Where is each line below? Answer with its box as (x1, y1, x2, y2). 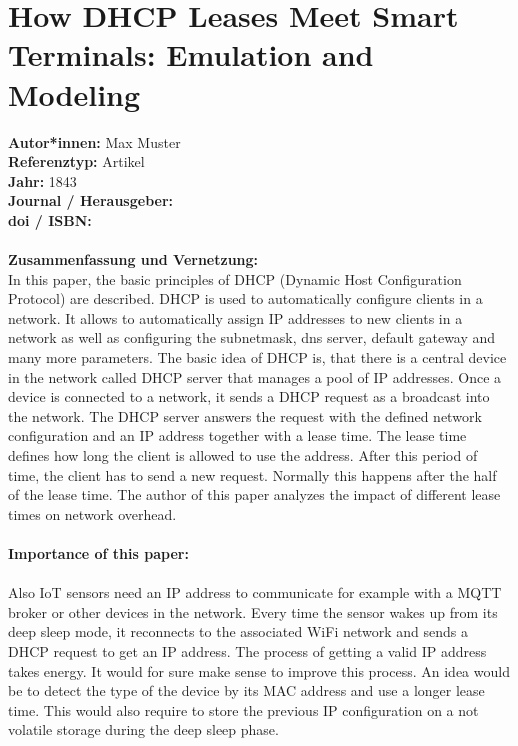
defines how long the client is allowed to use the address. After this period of (8, 445, 478, 465)
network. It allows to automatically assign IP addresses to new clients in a (8, 307, 463, 328)
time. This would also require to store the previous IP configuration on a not (8, 699, 479, 720)
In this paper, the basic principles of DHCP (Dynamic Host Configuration (8, 268, 462, 289)
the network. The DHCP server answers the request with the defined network (8, 405, 482, 426)
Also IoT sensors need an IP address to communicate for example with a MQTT (8, 582, 502, 603)
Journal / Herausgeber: (8, 190, 174, 211)
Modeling (8, 73, 141, 114)
